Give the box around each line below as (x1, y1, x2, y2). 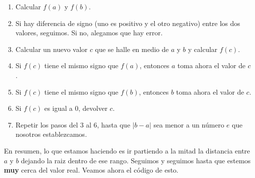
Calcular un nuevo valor (15, 44, 88, 54)
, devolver (78, 103, 108, 113)
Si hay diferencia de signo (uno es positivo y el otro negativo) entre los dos (15, 18, 240, 28)
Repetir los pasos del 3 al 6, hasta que (15, 119, 130, 129)
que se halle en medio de (95, 44, 169, 54)
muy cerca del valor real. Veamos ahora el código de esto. (4, 165, 179, 175)
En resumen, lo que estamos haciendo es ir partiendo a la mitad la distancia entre (4, 145, 250, 155)
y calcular (188, 44, 218, 54)
